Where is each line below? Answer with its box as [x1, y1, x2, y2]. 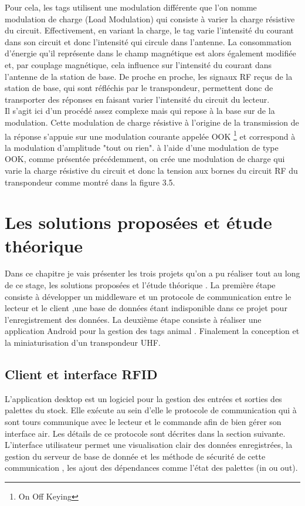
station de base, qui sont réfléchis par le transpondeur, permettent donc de [5, 82, 273, 94]
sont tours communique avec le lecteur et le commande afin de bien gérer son [5, 416, 282, 428]
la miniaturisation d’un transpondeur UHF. [5, 336, 161, 349]
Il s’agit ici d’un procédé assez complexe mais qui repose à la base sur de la [5, 104, 275, 117]
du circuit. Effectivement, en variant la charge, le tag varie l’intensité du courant [5, 24, 294, 36]
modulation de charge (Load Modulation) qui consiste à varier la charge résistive [5, 12, 295, 25]
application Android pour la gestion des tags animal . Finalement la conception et [5, 325, 300, 337]
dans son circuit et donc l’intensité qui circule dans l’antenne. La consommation [5, 35, 292, 48]
